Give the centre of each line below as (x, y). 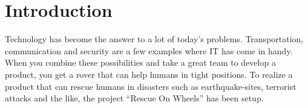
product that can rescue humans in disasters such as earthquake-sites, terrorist (151, 86)
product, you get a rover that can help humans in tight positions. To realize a (149, 74)
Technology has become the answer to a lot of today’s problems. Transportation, (154, 39)
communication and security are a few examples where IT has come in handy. (149, 50)
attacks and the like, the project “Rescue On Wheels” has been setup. (134, 98)
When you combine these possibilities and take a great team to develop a (140, 62)
